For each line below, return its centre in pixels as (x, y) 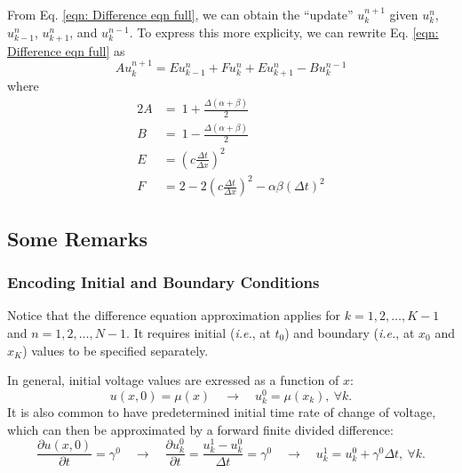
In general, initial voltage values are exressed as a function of (173, 380)
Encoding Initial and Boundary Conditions (163, 282)
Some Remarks (78, 238)
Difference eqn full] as (66, 50)
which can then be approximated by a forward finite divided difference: (200, 429)
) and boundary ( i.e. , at (350, 332)
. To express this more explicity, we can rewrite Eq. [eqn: (284, 32)
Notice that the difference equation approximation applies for (174, 315)
